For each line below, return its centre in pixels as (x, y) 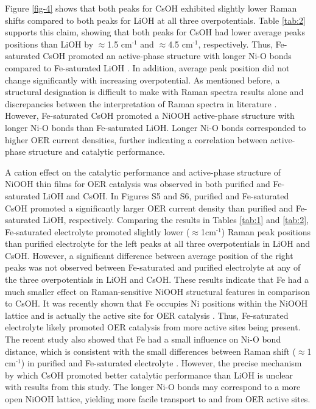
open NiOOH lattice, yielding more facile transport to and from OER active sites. (158, 399)
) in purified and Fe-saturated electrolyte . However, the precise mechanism (161, 363)
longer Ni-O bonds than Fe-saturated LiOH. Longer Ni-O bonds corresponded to (156, 127)
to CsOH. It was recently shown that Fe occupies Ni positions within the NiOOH (156, 303)
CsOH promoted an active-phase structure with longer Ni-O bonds (167, 56)
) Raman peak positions (266, 231)
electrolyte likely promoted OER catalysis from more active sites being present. (153, 327)
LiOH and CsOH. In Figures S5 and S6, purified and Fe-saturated (166, 195)
